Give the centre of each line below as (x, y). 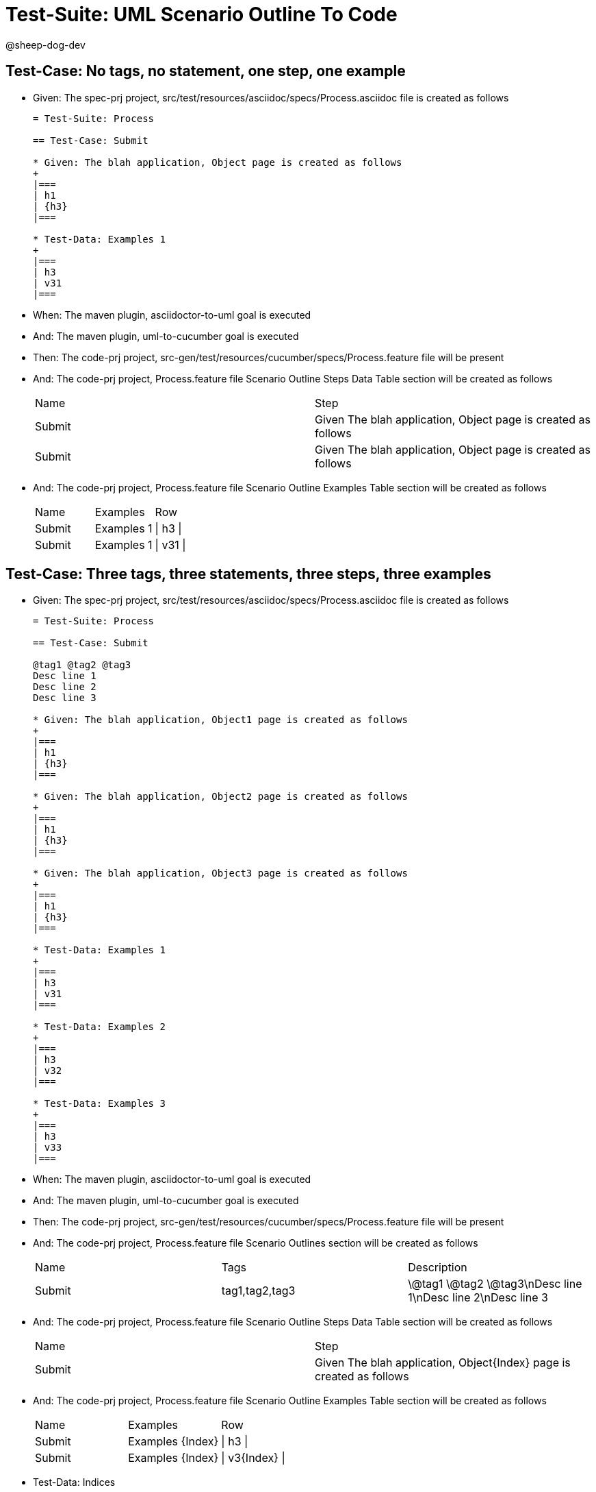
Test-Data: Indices (74, 1482)
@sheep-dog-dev (46, 45)
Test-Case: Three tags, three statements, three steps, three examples (248, 574)
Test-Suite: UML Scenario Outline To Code (202, 14)
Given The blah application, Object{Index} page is (443, 1363)
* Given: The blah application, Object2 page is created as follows (220, 797)
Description (438, 1268)
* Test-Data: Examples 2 (99, 1027)
